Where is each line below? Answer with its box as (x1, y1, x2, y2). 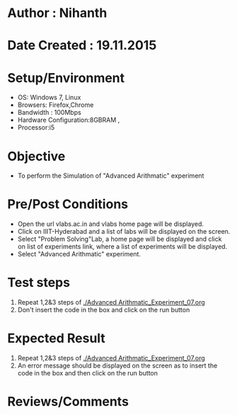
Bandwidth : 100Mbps (17, 108, 81, 117)
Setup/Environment (7, 69, 125, 86)
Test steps (7, 275, 71, 291)
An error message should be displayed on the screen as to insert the (17, 361, 218, 370)
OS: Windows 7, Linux (17, 93, 81, 102)
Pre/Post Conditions (7, 196, 129, 212)
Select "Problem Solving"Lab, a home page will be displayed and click (17, 235, 222, 244)
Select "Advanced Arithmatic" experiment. (17, 250, 141, 258)
